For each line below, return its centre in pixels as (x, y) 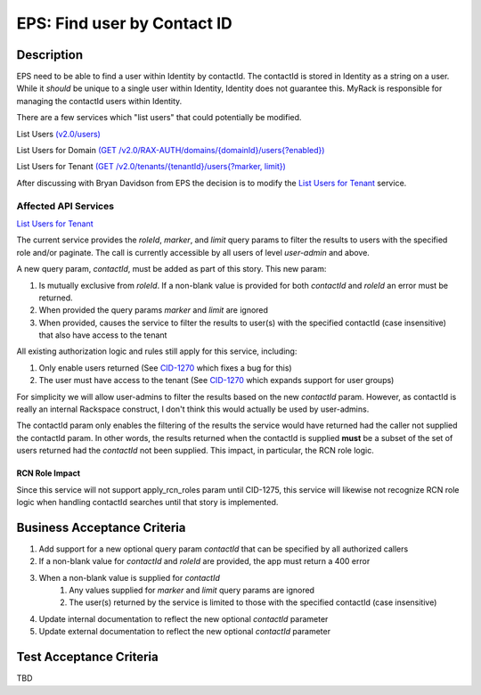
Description (50, 55)
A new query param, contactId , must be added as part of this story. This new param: (171, 269)
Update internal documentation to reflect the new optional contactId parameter (183, 618)
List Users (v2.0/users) (59, 134)
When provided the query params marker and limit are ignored (154, 310)
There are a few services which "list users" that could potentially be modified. (159, 118)
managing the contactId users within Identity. (99, 101)
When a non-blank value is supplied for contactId (129, 577)
